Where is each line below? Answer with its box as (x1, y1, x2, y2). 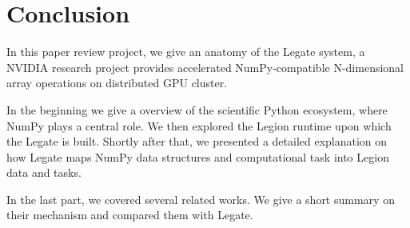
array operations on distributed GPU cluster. (6, 74, 228, 91)
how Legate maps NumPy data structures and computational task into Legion (6, 148, 389, 165)
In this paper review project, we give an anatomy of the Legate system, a (6, 43, 365, 60)
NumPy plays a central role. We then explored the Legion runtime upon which (6, 117, 392, 134)
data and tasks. (6, 164, 82, 181)
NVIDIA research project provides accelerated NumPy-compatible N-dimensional (6, 58, 404, 75)
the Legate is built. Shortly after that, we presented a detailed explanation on (6, 133, 388, 150)
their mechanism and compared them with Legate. (6, 206, 253, 223)
